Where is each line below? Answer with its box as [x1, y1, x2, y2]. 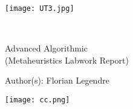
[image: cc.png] [5, 96, 70, 105]
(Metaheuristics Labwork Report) [5, 53, 129, 66]
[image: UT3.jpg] [5, 4, 74, 13]
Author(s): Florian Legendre [5, 74, 109, 87]
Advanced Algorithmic [5, 42, 88, 54]
